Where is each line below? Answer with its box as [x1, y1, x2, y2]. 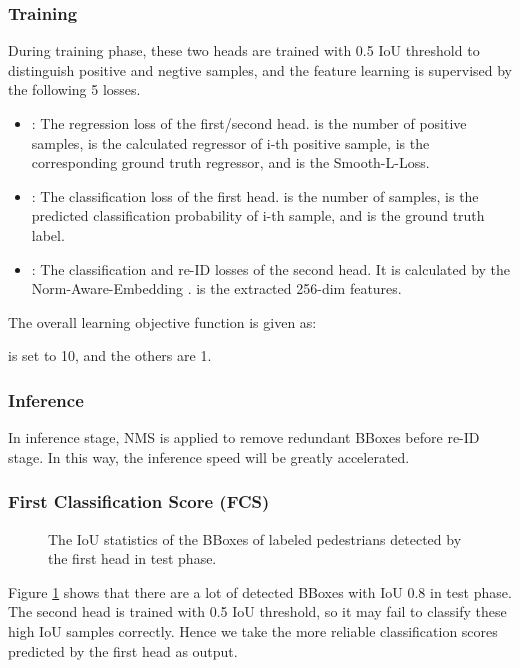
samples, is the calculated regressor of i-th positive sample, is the [31, 132, 430, 153]
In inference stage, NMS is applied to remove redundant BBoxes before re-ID [8, 427, 480, 448]
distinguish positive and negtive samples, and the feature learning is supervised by [8, 59, 512, 80]
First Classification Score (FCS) [8, 489, 270, 514]
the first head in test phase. [48, 548, 217, 569]
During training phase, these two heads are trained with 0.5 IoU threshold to [8, 40, 480, 61]
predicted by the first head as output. [8, 640, 238, 661]
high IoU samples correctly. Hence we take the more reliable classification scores [8, 620, 498, 641]
